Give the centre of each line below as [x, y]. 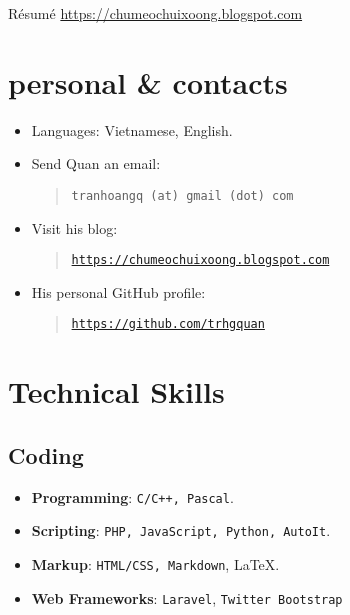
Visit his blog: [74, 227]
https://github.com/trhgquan [168, 324]
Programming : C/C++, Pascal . [132, 496]
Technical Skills [116, 391]
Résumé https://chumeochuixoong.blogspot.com [155, 13]
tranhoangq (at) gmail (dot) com [182, 195]
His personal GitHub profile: [118, 291]
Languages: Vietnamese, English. [132, 129]
